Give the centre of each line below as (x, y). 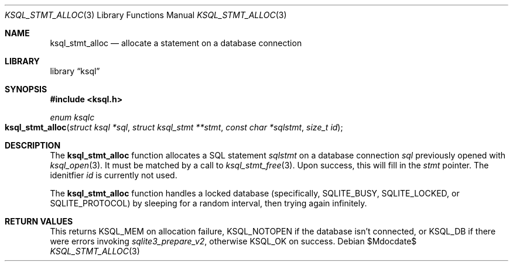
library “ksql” (75, 71)
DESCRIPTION (33, 145)
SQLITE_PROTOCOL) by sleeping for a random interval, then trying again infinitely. (208, 203)
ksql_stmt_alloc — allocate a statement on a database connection (176, 43)
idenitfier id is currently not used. (114, 175)
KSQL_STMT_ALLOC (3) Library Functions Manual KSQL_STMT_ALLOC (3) (146, 15)
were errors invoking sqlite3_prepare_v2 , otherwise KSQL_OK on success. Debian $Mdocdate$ (233, 241)
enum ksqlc (72, 117)
